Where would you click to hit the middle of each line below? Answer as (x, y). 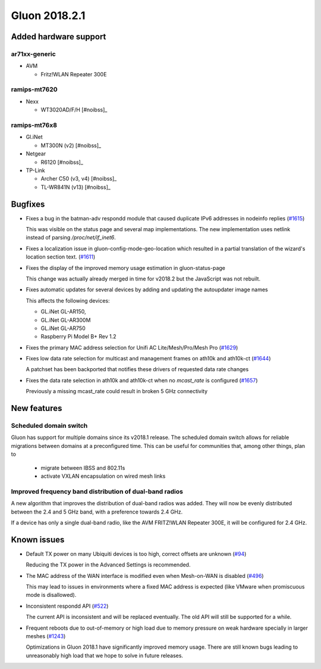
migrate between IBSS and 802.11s (83, 468)
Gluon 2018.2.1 (48, 15)
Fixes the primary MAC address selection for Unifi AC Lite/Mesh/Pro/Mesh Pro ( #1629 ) (132, 347)
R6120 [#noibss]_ (62, 162)
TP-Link (36, 170)
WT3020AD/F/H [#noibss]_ (74, 110)
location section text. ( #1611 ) (61, 257)
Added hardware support (59, 37)
